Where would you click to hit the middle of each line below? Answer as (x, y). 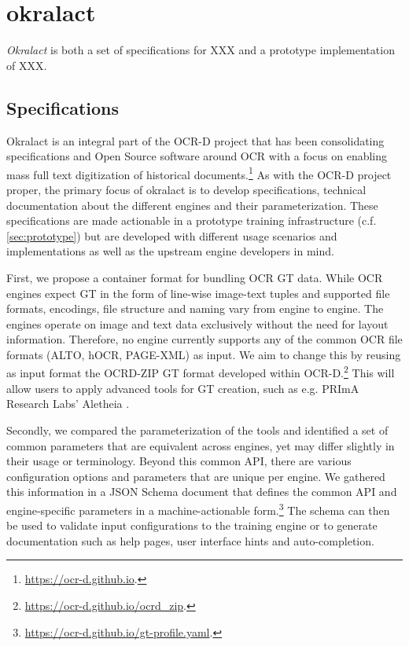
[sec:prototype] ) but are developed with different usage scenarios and (172, 235)
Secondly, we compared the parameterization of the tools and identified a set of (197, 429)
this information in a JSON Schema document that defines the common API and (202, 492)
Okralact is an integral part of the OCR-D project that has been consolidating (195, 140)
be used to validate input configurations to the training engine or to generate (192, 525)
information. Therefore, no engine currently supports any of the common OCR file (204, 339)
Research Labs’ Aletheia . (68, 404)
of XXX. (27, 65)
